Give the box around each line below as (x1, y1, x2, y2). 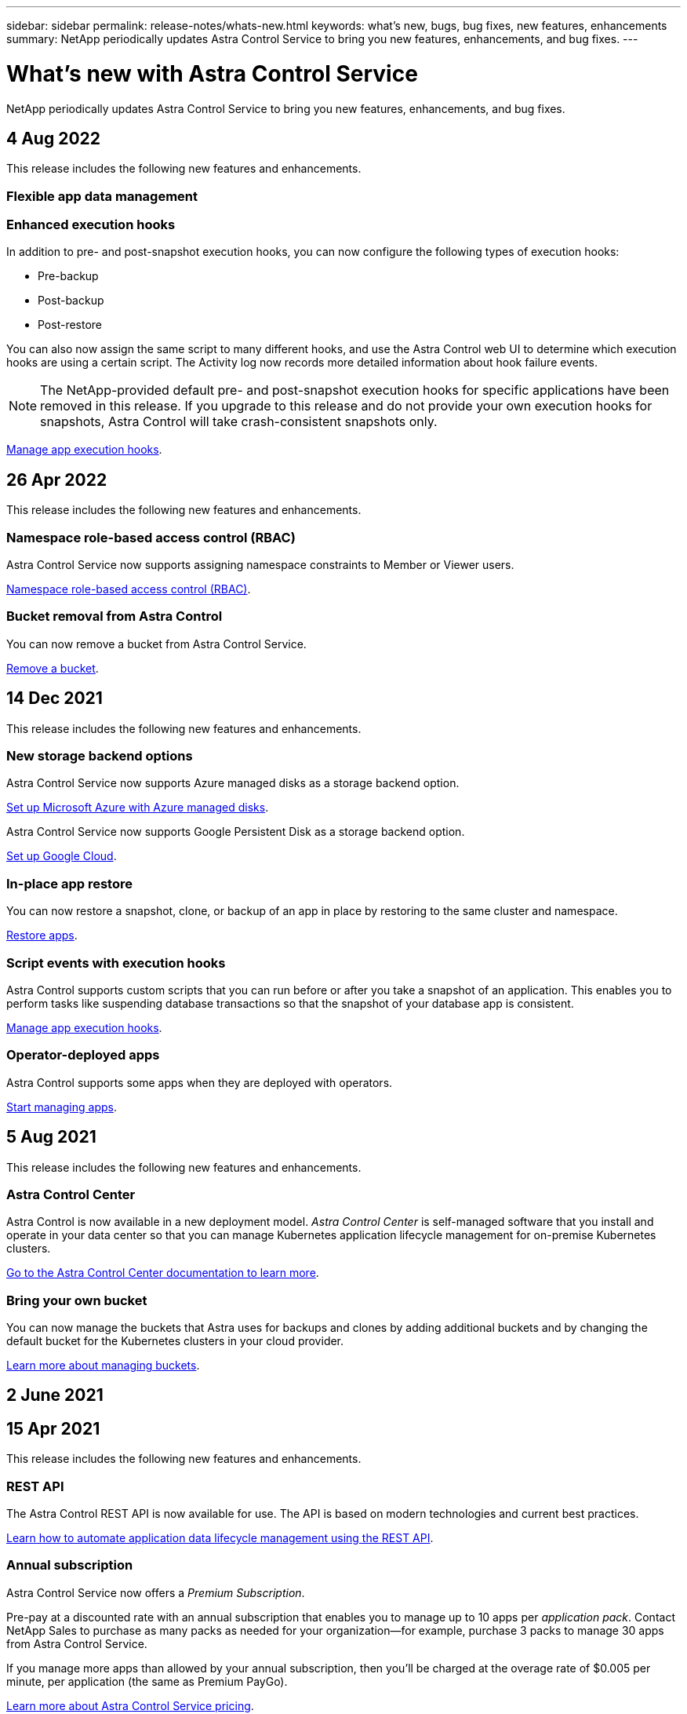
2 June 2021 (6, 1385, 104, 1406)
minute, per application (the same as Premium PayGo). (6, 1674, 288, 1688)
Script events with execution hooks (6, 954, 226, 971)
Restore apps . (6, 928, 78, 943)
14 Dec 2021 (6, 688, 103, 709)
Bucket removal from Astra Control (6, 608, 223, 625)
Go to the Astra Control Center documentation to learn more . (6, 1266, 319, 1280)
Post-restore (38, 318, 103, 332)
